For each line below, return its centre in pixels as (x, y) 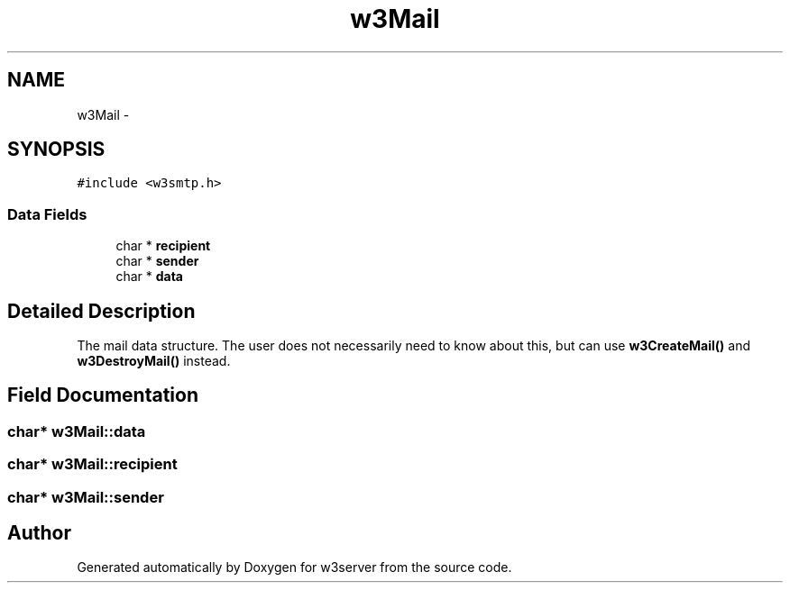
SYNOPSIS (56, 150)
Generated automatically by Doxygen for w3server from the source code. (294, 567)
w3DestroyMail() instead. (154, 361)
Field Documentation (103, 395)
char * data (149, 277)
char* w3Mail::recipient (92, 464)
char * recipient (163, 246)
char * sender (157, 261)
